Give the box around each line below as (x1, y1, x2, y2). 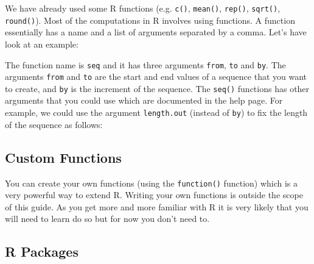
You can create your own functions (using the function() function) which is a (5, 176, 298, 189)
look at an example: (5, 37, 78, 50)
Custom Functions (5, 148, 122, 166)
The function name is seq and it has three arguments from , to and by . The (5, 58, 286, 71)
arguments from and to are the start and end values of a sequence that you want (5, 70, 307, 83)
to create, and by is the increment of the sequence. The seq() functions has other (5, 82, 310, 95)
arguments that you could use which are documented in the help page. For (5, 94, 283, 107)
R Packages (5, 242, 78, 261)
